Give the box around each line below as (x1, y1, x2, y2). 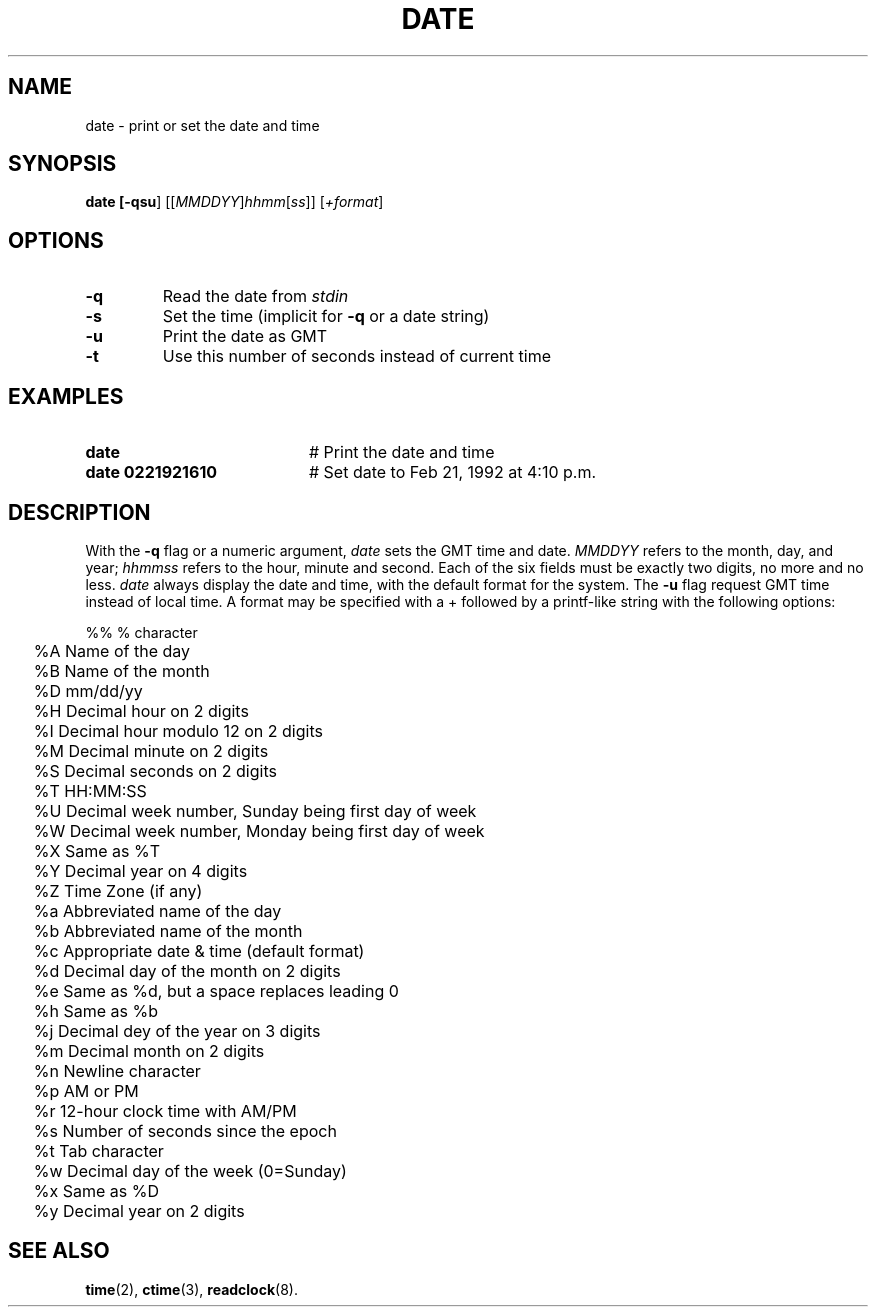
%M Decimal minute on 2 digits (33, 740, 269, 761)
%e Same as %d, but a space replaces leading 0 (33, 980, 399, 1001)
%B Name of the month (33, 660, 210, 681)
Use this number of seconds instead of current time (162, 346, 552, 367)
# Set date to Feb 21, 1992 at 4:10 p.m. (308, 462, 597, 483)
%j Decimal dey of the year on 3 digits (33, 1020, 321, 1041)
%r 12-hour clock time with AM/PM (33, 1100, 297, 1121)
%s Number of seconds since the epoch (33, 1120, 337, 1141)
